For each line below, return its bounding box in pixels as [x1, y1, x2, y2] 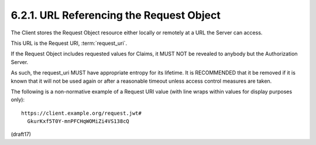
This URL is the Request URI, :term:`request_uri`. [11, 40, 128, 47]
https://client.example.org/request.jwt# [21, 109, 142, 116]
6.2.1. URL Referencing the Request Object [11, 9, 221, 22]
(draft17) [11, 131, 32, 138]
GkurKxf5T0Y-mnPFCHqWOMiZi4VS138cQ [27, 118, 130, 125]
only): [11, 96, 25, 103]
